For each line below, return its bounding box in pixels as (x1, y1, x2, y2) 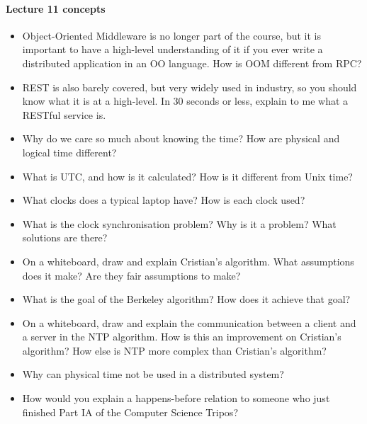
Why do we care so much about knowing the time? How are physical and (22, 131, 340, 146)
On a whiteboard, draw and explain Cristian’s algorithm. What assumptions (22, 253, 354, 268)
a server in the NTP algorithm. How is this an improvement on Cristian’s (22, 329, 341, 344)
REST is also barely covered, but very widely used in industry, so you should (22, 79, 357, 94)
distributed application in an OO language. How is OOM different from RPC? (22, 55, 362, 70)
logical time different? (22, 144, 117, 159)
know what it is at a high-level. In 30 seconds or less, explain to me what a (22, 93, 349, 108)
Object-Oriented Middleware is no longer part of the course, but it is (22, 28, 322, 42)
